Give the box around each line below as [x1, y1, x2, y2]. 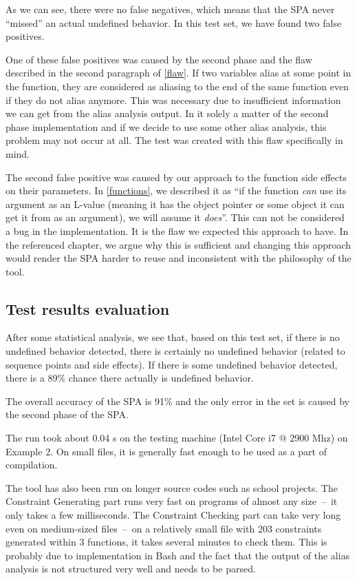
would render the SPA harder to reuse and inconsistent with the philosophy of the [6, 251, 351, 265]
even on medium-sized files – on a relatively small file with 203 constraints [6, 521, 322, 535]
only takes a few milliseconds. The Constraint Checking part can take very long [6, 508, 341, 522]
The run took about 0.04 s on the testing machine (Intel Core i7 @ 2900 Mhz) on [6, 431, 348, 445]
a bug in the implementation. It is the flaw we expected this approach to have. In [6, 223, 349, 238]
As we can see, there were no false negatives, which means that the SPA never [6, 2, 335, 16]
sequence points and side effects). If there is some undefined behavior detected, [6, 357, 338, 371]
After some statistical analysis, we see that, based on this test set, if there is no [6, 330, 340, 344]
